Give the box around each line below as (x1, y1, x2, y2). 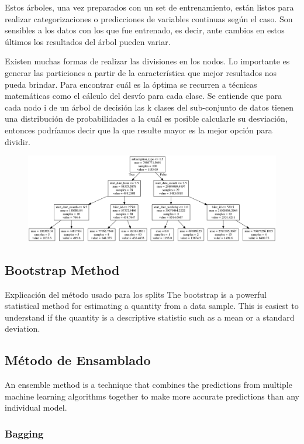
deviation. (5, 322, 40, 335)
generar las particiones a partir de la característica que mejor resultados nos (5, 66, 277, 78)
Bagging (5, 426, 44, 440)
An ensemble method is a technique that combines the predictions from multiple (5, 378, 292, 391)
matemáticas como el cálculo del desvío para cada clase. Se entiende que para (5, 90, 282, 102)
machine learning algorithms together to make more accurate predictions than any (5, 390, 299, 402)
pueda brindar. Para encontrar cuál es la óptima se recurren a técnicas (5, 78, 257, 90)
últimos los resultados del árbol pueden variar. (5, 35, 171, 47)
